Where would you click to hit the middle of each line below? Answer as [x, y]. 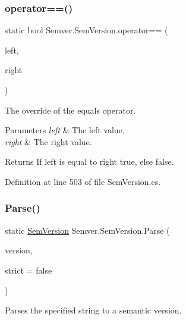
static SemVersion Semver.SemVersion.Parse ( [87, 230]
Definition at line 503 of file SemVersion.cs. [83, 181]
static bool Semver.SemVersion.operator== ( [86, 30]
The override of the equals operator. [70, 110]
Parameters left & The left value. [65, 130]
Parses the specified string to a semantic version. [93, 310]
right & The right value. [48, 141]
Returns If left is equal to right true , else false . [89, 161]
